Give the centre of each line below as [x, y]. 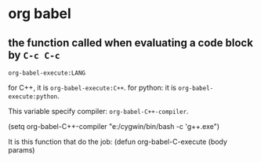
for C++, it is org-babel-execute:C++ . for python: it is [92, 88]
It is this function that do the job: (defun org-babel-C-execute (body [118, 142]
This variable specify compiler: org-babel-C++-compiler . [98, 111]
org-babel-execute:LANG [47, 73]
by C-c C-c [34, 55]
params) [22, 150]
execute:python [33, 97]
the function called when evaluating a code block [130, 43]
